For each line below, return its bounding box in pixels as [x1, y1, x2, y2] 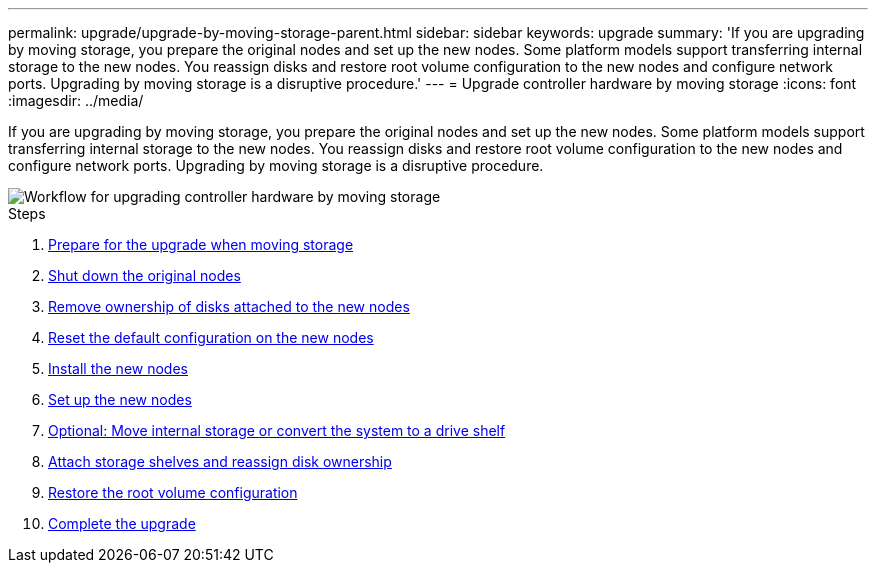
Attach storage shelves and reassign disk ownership [48, 453, 392, 470]
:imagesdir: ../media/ [8, 92, 144, 109]
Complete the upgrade [48, 515, 196, 532]
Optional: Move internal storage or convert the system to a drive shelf [48, 422, 506, 439]
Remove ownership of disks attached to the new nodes [48, 298, 410, 315]
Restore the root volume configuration [48, 484, 298, 501]
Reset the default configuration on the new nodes [48, 329, 374, 346]
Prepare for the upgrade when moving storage [48, 236, 354, 253]
